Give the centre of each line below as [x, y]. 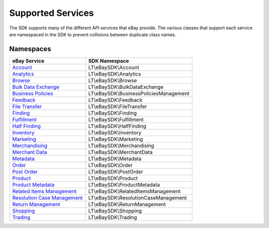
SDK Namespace [109, 61]
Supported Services [52, 13]
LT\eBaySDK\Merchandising [121, 146]
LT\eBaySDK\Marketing [115, 139]
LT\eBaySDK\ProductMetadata [124, 185]
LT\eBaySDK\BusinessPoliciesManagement [139, 93]
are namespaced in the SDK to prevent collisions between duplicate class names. [93, 34]
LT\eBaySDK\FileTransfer [117, 106]
